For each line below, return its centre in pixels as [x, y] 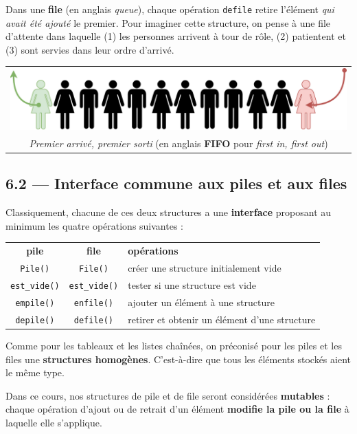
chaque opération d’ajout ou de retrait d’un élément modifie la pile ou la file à [177, 409]
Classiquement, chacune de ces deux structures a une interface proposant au [169, 212]
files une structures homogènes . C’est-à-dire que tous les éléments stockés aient [178, 359]
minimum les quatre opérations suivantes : [94, 225]
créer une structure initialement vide [205, 268]
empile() [35, 303]
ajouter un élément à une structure [201, 302]
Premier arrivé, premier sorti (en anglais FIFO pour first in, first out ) [178, 143]
